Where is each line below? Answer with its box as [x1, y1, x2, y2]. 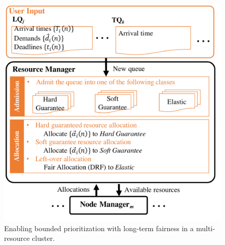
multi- [196, 222, 215, 233]
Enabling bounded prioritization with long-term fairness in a [4, 222, 194, 233]
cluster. [32, 233, 55, 243]
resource [4, 233, 30, 243]
